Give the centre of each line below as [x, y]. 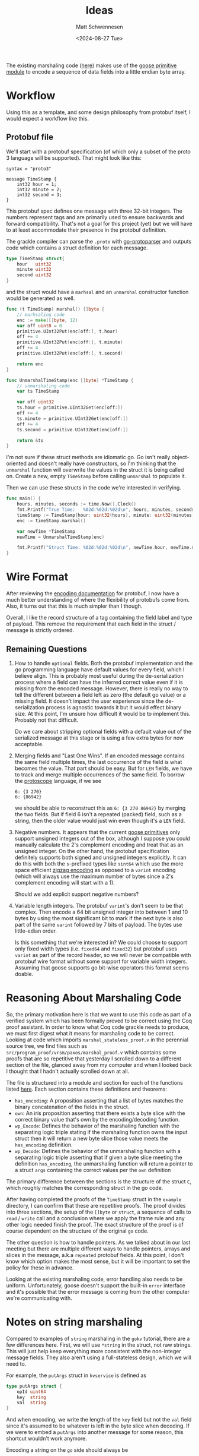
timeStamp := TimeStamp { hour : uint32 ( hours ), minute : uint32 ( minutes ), [107, 515]
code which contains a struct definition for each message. [77, 248]
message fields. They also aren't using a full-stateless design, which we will [99, 1357]
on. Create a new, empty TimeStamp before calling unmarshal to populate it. [96, 476]
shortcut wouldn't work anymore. [47, 1439]
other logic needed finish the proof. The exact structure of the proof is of [95, 1224]
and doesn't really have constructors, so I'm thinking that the [102, 463]
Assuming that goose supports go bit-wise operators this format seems [102, 967]
